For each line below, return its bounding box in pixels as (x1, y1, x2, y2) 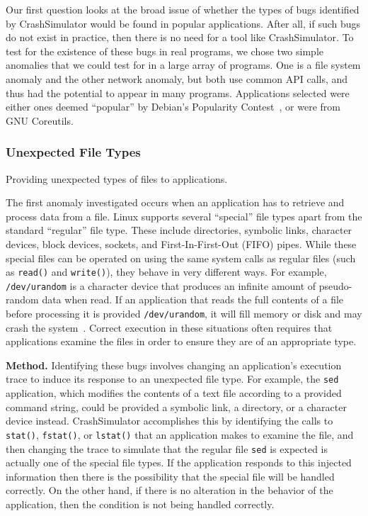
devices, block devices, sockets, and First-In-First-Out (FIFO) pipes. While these (6, 236, 357, 251)
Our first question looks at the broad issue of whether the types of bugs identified (6, 2, 360, 16)
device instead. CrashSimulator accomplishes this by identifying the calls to (6, 413, 333, 428)
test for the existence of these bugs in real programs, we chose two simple (6, 43, 323, 58)
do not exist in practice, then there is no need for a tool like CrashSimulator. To (6, 30, 354, 45)
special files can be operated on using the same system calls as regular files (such (6, 250, 356, 265)
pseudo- (318, 278, 352, 293)
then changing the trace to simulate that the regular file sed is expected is (6, 441, 328, 456)
